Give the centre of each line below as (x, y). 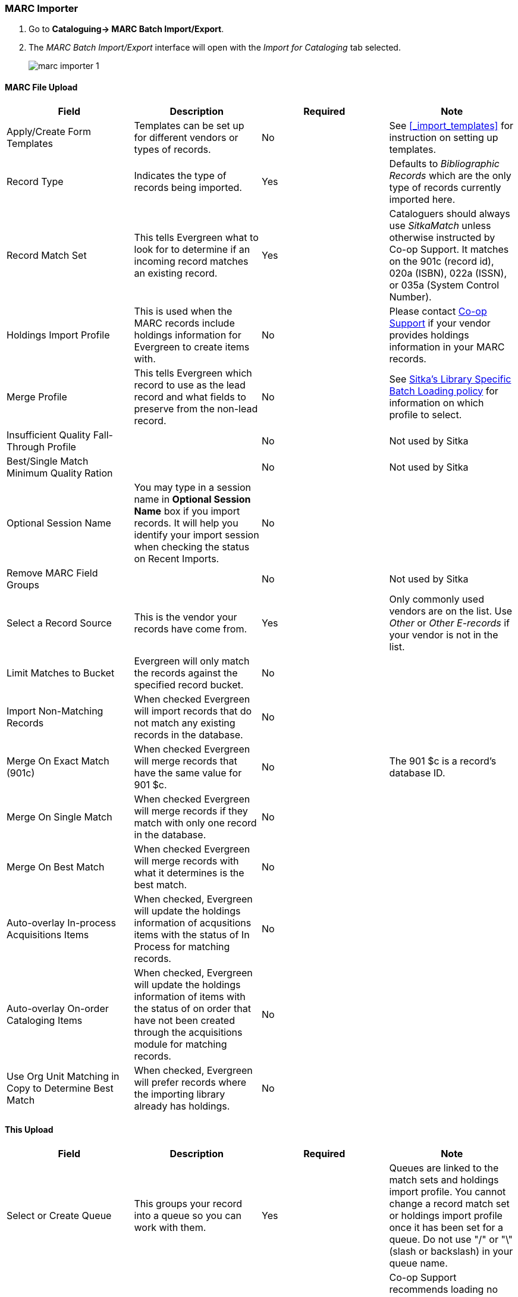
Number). (410, 297)
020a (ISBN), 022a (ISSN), (448, 273)
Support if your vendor (440, 323)
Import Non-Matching (55, 711)
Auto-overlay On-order (58, 1008)
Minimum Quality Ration (60, 473)
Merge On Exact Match (58, 761)
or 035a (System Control (444, 285)
